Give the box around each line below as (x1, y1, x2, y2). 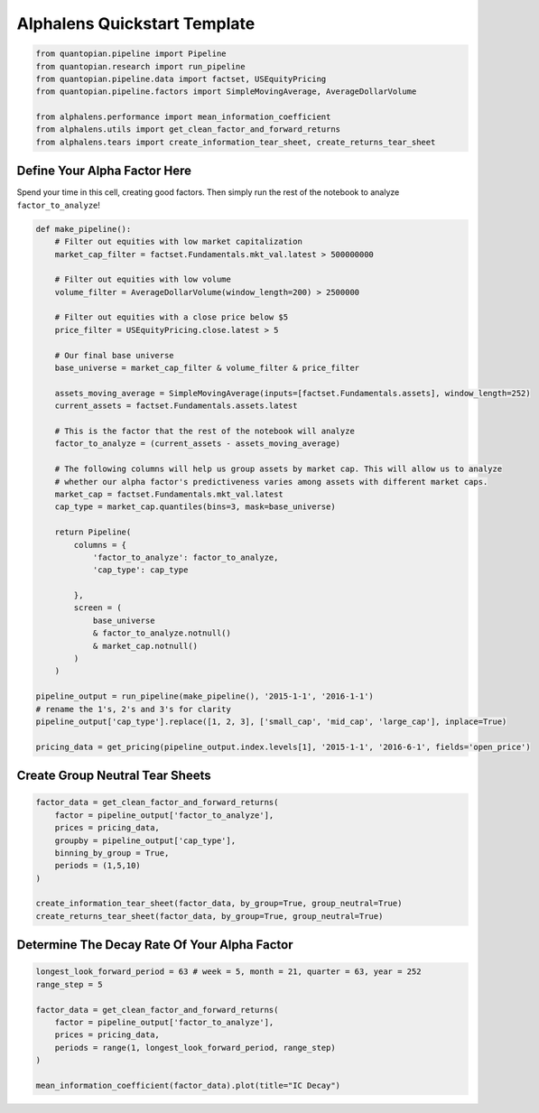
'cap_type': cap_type (92, 565, 189, 575)
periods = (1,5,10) (54, 860, 142, 871)
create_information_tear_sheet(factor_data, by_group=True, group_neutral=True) (35, 898, 403, 909)
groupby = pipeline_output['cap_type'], (54, 835, 237, 846)
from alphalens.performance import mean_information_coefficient (35, 112, 331, 122)
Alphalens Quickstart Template (16, 14, 256, 33)
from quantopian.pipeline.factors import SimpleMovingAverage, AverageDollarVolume (35, 87, 417, 97)
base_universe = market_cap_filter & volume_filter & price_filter (54, 363, 360, 374)
